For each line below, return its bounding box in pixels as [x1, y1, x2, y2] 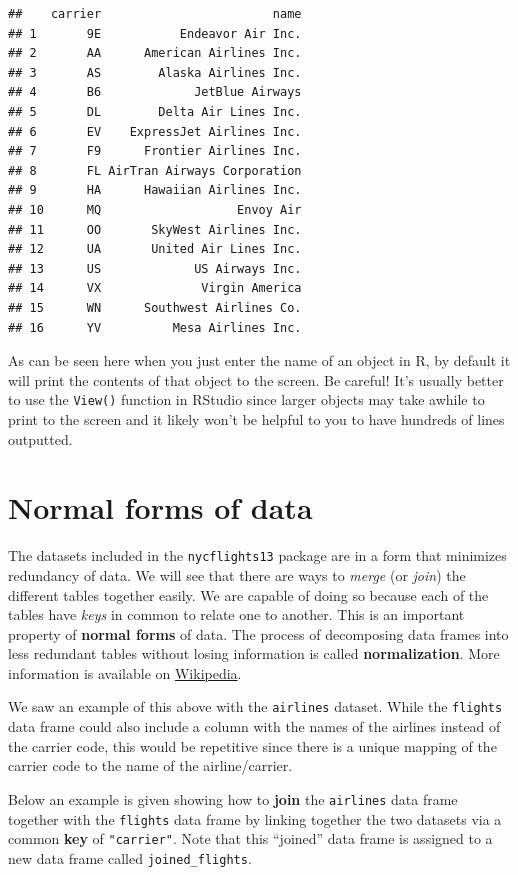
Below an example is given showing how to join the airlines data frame [8, 788, 458, 809]
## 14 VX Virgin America [8, 281, 302, 296]
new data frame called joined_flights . [8, 847, 252, 868]
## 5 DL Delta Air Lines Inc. [8, 104, 302, 119]
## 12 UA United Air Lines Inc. [8, 242, 302, 257]
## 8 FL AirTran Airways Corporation [8, 163, 302, 178]
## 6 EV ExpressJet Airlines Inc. [8, 124, 302, 139]
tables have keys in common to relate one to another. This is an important [8, 604, 465, 625]
